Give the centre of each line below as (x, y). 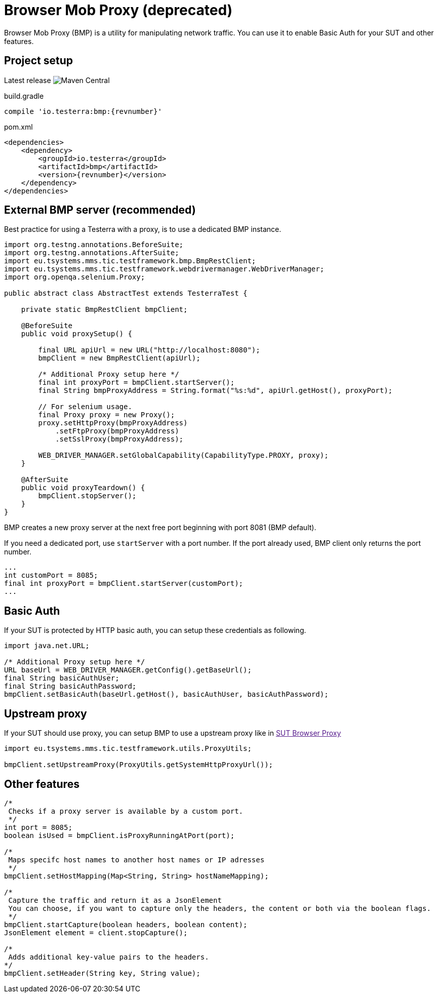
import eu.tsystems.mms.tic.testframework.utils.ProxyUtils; (128, 749)
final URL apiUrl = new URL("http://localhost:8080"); (149, 350)
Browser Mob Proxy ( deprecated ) (118, 10)
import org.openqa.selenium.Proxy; (75, 277)
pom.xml (18, 127)
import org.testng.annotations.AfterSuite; (92, 253)
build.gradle (24, 96)
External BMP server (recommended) (100, 210)
